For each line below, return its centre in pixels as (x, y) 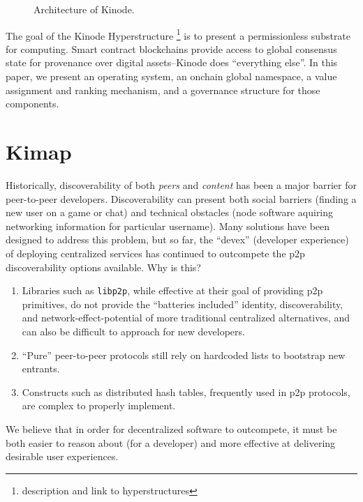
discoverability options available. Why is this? (103, 267)
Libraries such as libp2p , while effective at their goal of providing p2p (172, 290)
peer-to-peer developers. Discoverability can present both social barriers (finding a (181, 198)
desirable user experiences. (62, 456)
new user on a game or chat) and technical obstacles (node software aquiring (170, 212)
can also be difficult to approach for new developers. (133, 331)
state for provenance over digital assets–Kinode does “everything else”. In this (172, 62)
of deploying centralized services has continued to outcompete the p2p (155, 253)
